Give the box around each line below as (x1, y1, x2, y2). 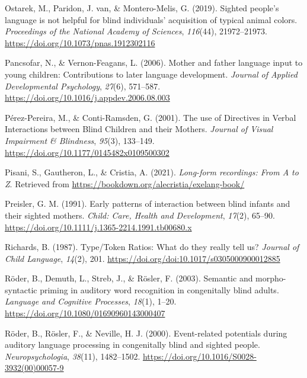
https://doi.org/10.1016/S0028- (142, 350, 257, 362)
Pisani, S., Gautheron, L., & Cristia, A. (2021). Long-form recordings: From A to (5, 166, 299, 178)
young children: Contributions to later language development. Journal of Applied (5, 68, 298, 80)
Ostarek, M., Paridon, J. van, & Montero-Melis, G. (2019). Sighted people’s (5, 2, 279, 14)
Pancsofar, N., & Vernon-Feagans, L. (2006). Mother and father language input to (5, 56, 303, 69)
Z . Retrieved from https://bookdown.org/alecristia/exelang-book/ (5, 177, 245, 190)
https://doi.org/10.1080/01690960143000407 (5, 307, 165, 319)
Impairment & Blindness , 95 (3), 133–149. (5, 134, 155, 146)
